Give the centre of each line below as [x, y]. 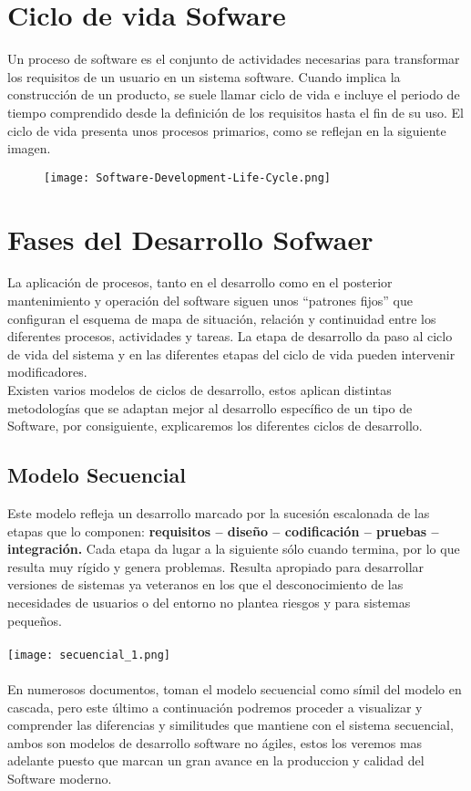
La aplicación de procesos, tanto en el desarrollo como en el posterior [200, 282]
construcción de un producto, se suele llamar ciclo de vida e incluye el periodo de [234, 94]
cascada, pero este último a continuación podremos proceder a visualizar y [215, 707]
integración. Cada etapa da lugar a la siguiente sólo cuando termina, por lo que [234, 549]
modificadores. [47, 372]
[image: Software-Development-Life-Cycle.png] [187, 177]
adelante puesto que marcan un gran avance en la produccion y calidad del [216, 760]
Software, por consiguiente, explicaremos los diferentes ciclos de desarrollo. [215, 426]
